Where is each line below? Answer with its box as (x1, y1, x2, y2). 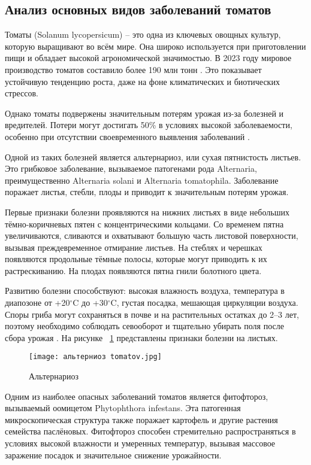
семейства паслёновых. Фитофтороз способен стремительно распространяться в (5, 425, 296, 437)
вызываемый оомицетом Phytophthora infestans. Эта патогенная (5, 402, 241, 414)
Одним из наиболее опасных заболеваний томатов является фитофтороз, (5, 390, 268, 402)
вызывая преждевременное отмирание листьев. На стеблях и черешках (5, 241, 262, 253)
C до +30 (73, 296, 108, 309)
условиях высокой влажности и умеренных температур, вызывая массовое (5, 437, 276, 449)
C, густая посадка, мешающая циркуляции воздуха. (110, 296, 298, 309)
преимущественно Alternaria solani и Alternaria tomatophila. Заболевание (5, 174, 279, 186)
